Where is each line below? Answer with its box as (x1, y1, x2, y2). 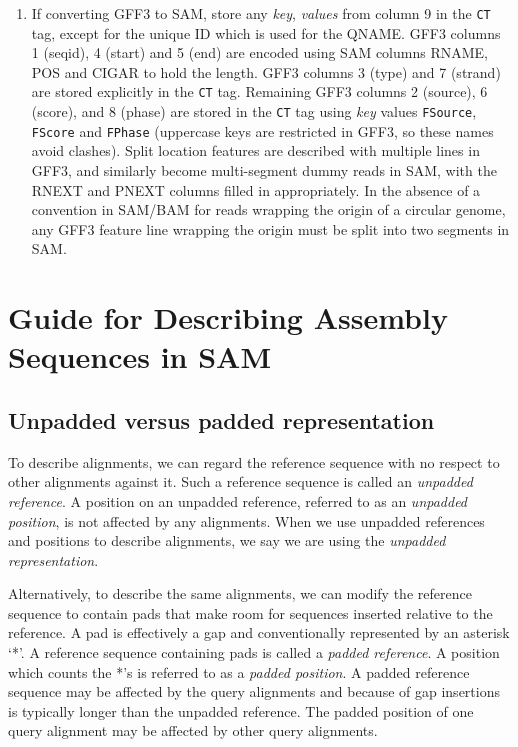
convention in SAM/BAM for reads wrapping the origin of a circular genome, (31, 199, 506, 220)
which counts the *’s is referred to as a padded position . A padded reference (8, 661, 470, 682)
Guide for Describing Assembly (8, 297, 448, 338)
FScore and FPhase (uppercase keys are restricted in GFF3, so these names (31, 120, 494, 141)
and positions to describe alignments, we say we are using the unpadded (8, 530, 446, 551)
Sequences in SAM (8, 336, 272, 377)
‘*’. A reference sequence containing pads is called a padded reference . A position (8, 642, 500, 663)
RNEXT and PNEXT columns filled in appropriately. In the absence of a (31, 179, 481, 200)
